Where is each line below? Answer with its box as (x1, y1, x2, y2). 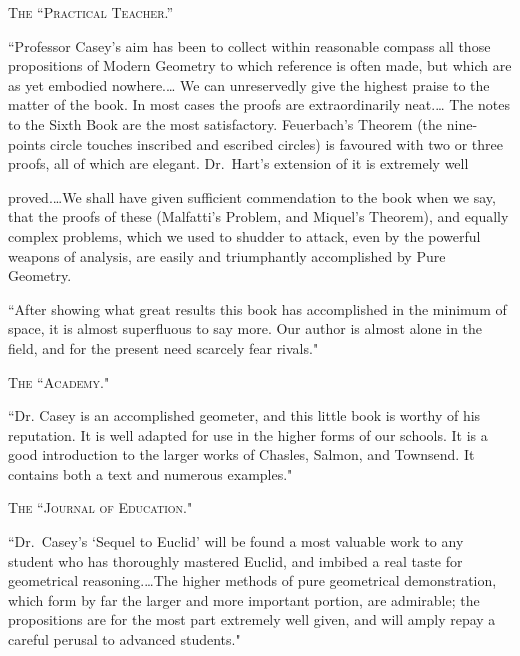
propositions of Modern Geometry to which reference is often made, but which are (8, 55, 512, 76)
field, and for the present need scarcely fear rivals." (8, 337, 319, 358)
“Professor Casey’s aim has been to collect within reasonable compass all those (8, 35, 491, 56)
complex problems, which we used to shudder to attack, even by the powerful (8, 225, 481, 246)
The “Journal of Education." (8, 497, 193, 518)
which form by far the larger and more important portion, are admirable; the (8, 589, 480, 610)
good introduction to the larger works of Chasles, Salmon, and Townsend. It (8, 444, 475, 465)
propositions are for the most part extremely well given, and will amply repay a (8, 609, 496, 630)
